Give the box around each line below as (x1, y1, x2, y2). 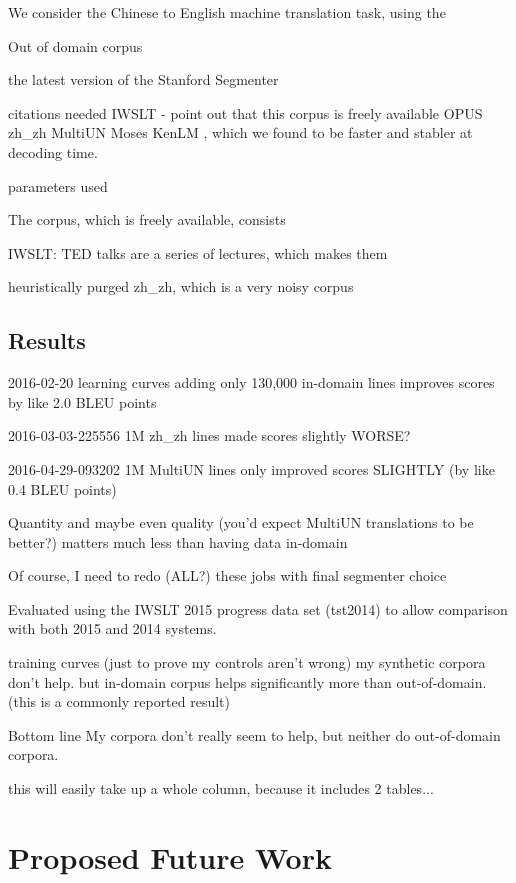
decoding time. (8, 141, 98, 162)
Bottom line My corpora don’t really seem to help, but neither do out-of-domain (8, 724, 501, 745)
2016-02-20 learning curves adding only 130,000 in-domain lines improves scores (8, 372, 495, 393)
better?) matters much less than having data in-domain (8, 531, 348, 552)
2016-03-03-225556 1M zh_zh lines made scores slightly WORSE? (8, 425, 411, 446)
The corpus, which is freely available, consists (8, 209, 286, 230)
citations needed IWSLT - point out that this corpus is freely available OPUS (8, 102, 483, 123)
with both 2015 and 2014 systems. (8, 618, 217, 639)
